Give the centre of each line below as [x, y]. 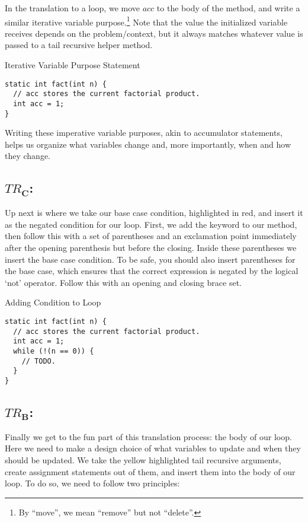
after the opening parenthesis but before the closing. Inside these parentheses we [151, 248]
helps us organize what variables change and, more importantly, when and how [148, 144]
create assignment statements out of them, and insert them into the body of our [150, 471]
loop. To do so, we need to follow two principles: [92, 483]
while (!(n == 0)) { [54, 351]
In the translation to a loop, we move [72, 8]
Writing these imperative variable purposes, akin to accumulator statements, [144, 133]
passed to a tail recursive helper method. [79, 45]
